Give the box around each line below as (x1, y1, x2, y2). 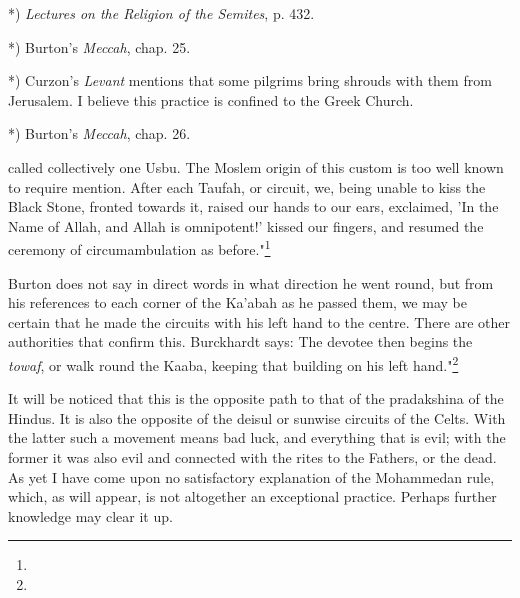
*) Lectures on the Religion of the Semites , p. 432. (8, 3, 315, 23)
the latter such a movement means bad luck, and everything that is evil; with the (8, 427, 506, 448)
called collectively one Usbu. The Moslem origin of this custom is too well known (8, 156, 504, 177)
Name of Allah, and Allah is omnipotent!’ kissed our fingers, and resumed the (8, 215, 484, 236)
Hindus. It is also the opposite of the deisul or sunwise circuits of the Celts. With (8, 407, 506, 428)
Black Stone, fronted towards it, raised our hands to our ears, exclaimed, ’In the (8, 196, 499, 217)
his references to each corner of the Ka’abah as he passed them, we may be (8, 292, 467, 313)
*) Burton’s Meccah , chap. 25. (8, 36, 191, 57)
